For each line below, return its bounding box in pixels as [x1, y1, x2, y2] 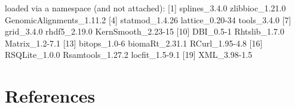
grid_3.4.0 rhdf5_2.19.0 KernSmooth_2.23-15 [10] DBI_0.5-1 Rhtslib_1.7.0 [5, 25, 284, 38]
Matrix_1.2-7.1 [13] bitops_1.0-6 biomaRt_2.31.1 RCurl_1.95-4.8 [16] [5, 36, 263, 49]
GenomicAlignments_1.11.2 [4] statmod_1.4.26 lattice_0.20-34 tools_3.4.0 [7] [5, 13, 291, 26]
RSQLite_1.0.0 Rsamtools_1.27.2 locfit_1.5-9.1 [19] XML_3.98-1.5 [5, 48, 253, 61]
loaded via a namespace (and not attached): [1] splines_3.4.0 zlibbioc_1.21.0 [5, 2, 286, 14]
